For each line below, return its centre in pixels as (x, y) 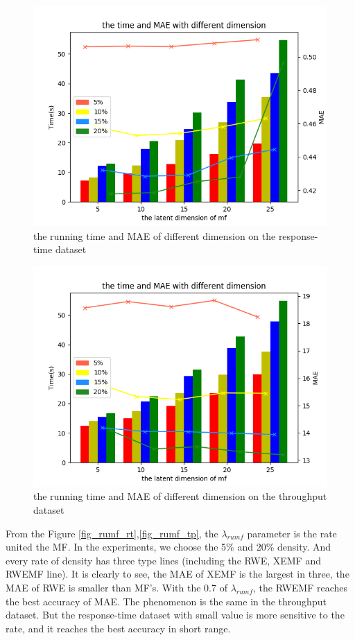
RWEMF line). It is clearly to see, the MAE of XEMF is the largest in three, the (177, 574)
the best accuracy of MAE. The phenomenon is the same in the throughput (166, 601)
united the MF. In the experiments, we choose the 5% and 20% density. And (168, 547)
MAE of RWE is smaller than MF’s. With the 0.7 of (116, 587)
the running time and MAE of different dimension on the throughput (180, 496)
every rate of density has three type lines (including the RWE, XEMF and (163, 560)
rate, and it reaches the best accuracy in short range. (118, 628)
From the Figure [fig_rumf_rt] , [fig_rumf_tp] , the (112, 533)
